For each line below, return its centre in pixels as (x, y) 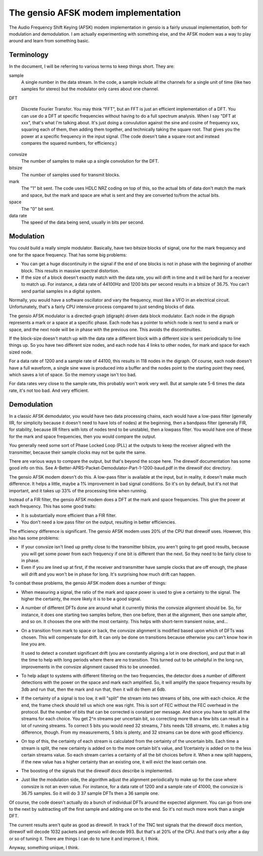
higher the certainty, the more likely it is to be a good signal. (81, 599)
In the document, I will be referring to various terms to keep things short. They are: (92, 66)
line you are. (34, 644)
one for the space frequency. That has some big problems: (68, 255)
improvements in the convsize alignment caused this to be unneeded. (91, 667)
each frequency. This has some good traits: (53, 506)
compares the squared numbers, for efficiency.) (69, 143)
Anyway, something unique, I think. (44, 847)
